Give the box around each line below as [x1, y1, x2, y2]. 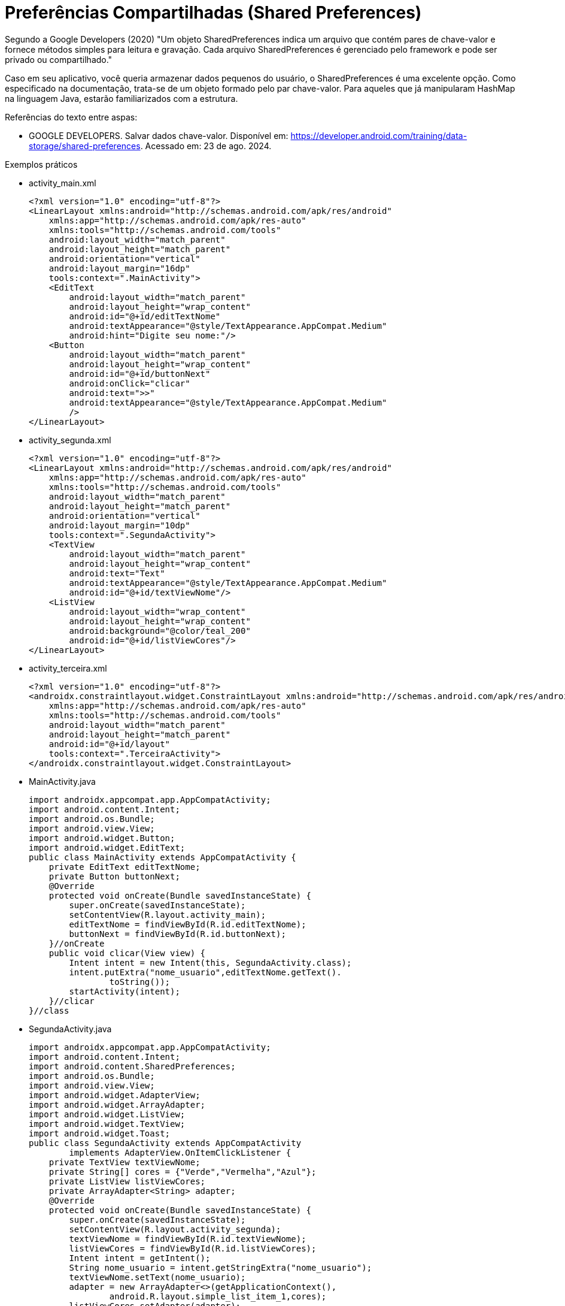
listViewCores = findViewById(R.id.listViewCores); [69, 1243, 317, 1253]
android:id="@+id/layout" [48, 739, 171, 749]
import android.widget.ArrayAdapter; [29, 1099, 206, 1110]
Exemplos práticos [5, 159, 78, 170]
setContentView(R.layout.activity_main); [69, 909, 266, 920]
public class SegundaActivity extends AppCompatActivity [29, 1138, 302, 1148]
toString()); [109, 977, 171, 987]
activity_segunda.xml [29, 434, 111, 445]
